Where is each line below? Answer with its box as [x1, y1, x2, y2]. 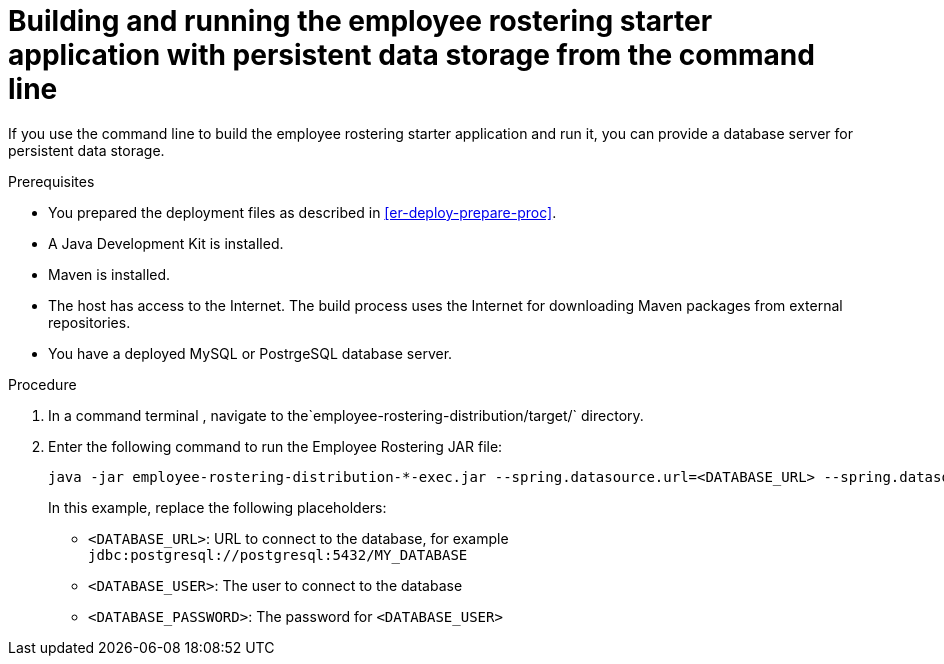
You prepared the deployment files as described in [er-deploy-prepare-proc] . [48, 203, 557, 221]
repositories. [48, 313, 131, 331]
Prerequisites [8, 172, 95, 190]
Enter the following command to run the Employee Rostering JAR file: [48, 437, 503, 455]
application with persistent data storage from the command [8, 38, 815, 72]
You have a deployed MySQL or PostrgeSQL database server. [48, 344, 453, 362]
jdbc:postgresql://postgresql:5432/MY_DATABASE [88, 546, 468, 563]
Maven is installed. [48, 265, 171, 283]
